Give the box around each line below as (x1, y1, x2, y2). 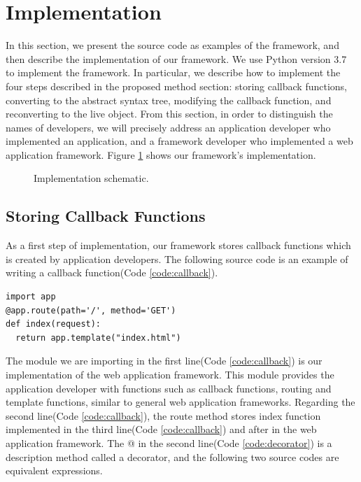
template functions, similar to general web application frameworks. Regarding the (6, 395, 355, 409)
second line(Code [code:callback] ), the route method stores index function (6, 408, 321, 423)
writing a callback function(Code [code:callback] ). (6, 265, 218, 280)
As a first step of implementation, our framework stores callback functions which (6, 238, 351, 253)
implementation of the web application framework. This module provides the (6, 367, 334, 382)
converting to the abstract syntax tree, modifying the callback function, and (6, 92, 332, 107)
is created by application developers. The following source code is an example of (6, 251, 348, 266)
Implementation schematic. (34, 171, 149, 185)
